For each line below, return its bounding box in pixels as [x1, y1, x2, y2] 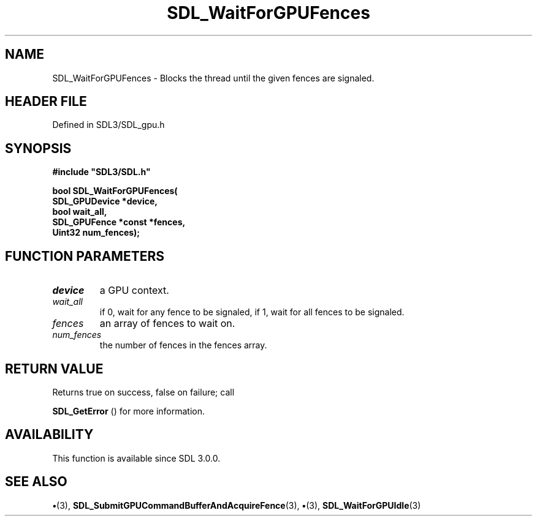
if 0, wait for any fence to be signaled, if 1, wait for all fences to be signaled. [99, 307, 405, 318]
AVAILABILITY [5, 427, 94, 443]
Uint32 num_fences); [52, 227, 140, 238]
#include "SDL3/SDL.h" [52, 167, 151, 178]
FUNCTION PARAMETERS [5, 248, 164, 264]
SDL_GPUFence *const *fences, [52, 217, 186, 228]
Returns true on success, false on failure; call [52, 386, 235, 397]
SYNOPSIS [5, 140, 72, 156]
